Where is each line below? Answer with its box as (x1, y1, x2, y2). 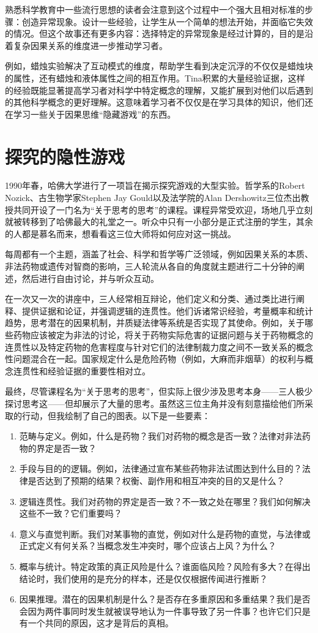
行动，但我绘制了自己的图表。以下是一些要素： (21, 409, 210, 422)
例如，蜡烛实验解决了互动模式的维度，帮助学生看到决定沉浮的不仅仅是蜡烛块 (5, 59, 313, 72)
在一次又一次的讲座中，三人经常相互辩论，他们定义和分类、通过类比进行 (5, 292, 296, 305)
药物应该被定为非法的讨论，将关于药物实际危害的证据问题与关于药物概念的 (13, 328, 313, 341)
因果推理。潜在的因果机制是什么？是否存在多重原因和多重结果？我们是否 (19, 593, 311, 605)
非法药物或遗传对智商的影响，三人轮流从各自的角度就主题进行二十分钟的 (5, 260, 296, 273)
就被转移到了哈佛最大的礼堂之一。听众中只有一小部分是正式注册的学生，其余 (5, 215, 313, 228)
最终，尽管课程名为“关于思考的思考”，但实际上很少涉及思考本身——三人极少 (5, 385, 313, 398)
